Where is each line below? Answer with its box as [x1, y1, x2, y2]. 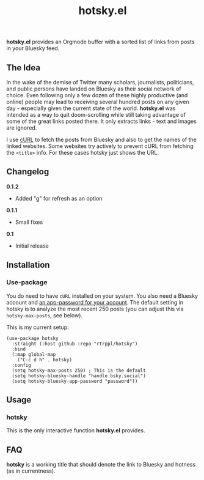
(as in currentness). [6, 467, 56, 474]
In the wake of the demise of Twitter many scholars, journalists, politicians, [6, 79, 194, 86]
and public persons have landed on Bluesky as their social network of [6, 85, 181, 92]
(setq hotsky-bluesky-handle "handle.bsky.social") [12, 372, 147, 379]
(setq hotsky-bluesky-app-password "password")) [12, 378, 138, 384]
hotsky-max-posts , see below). [6, 311, 83, 319]
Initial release [15, 242, 49, 249]
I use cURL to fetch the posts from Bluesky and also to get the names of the [6, 136, 197, 143]
